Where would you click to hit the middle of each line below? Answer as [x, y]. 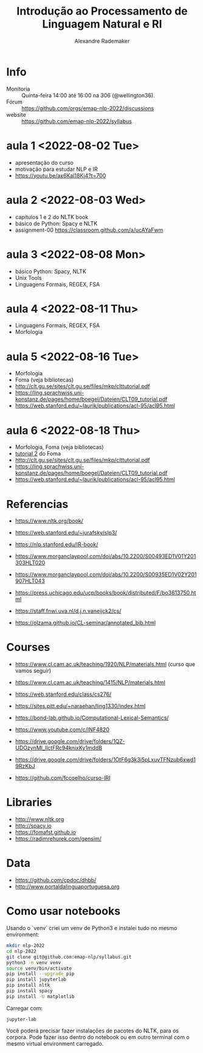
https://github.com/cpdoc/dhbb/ [56, 880]
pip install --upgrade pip [40, 974]
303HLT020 [30, 563]
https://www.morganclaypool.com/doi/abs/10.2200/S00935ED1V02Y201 [106, 575]
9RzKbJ [25, 766]
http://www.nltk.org [40, 819]
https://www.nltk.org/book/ [49, 521]
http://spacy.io [33, 826]
